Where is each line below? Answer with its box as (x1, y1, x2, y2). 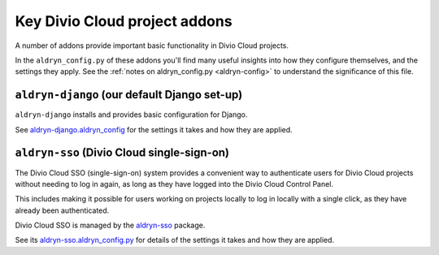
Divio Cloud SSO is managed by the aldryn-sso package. (15, 220, 206, 231)
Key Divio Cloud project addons (15, 12, 233, 30)
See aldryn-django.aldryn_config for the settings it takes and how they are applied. (15, 124, 293, 134)
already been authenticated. (15, 205, 110, 215)
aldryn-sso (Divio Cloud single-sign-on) (15, 146, 230, 160)
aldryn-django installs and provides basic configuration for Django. (15, 110, 248, 119)
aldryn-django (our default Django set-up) (15, 88, 243, 102)
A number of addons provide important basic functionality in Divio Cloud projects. (15, 41, 289, 50)
